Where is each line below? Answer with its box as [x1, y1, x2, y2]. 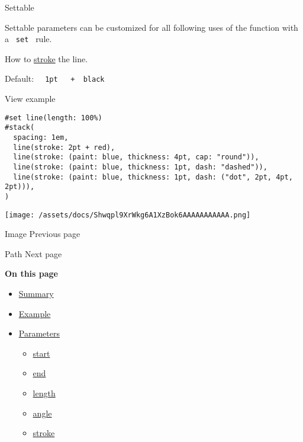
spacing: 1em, [13, 133, 69, 142]
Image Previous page [5, 228, 80, 240]
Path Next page [5, 247, 62, 260]
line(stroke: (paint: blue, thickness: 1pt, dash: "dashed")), [13, 162, 267, 171]
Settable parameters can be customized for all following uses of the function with [5, 21, 298, 33]
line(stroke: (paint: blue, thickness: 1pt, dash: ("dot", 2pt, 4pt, [13, 172, 293, 181]
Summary [18, 287, 54, 300]
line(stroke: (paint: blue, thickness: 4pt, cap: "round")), [13, 153, 259, 162]
